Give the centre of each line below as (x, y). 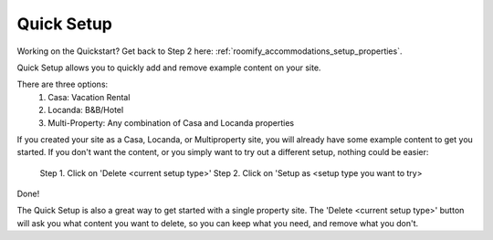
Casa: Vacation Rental (89, 97)
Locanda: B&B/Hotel (86, 110)
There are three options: (63, 84)
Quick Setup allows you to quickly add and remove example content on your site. (169, 68)
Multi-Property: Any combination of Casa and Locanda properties (171, 122)
